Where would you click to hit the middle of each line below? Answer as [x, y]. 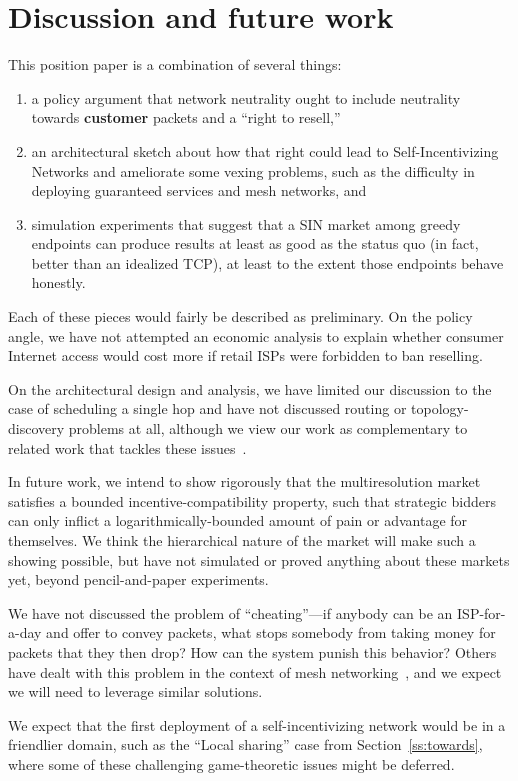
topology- [440, 408]
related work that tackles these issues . [127, 447]
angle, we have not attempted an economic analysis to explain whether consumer [256, 335]
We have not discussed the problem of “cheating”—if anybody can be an [230, 612]
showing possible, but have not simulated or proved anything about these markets [259, 559]
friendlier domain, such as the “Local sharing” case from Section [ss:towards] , [245, 744]
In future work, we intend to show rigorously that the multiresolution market [244, 481]
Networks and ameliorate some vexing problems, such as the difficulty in [253, 170]
